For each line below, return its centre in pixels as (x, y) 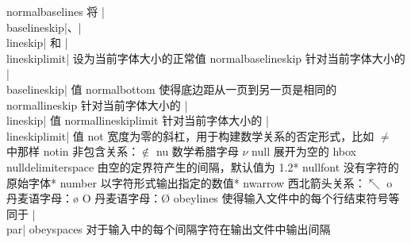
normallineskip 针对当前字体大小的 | (97, 104)
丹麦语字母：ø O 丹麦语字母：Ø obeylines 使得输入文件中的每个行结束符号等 (203, 198)
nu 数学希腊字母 (197, 151)
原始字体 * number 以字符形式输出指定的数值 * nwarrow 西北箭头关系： (186, 182)
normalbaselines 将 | (56, 11)
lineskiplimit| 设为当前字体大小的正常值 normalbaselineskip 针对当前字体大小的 (206, 58)
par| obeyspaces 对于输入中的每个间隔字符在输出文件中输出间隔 (169, 229)
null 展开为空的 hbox (304, 151)
